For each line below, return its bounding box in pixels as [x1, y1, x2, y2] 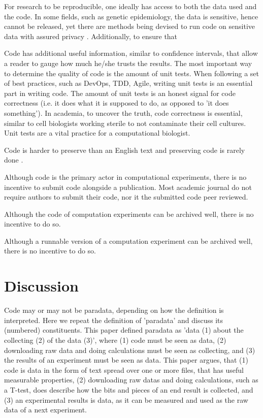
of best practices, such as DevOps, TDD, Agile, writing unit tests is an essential [4, 78, 253, 88]
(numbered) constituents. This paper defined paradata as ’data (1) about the [4, 325, 244, 335]
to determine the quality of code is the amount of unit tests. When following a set [4, 68, 259, 78]
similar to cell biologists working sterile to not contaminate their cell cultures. [4, 117, 246, 128]
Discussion [4, 275, 79, 296]
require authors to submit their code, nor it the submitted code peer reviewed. [4, 191, 248, 202]
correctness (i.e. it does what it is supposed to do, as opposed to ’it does [4, 98, 229, 108]
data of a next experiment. [4, 404, 87, 415]
